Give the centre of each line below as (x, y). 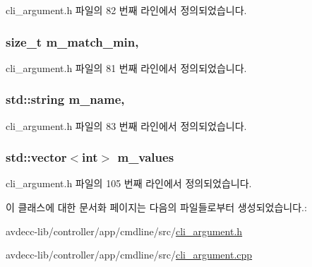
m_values (146, 157)
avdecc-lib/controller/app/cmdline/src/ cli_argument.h (124, 231)
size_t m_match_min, (72, 41)
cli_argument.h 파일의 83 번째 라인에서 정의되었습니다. (126, 125)
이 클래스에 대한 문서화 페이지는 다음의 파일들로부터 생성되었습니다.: (156, 207)
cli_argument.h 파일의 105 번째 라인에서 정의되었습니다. (129, 183)
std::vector (36, 157)
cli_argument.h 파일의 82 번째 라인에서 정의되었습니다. (126, 10)
